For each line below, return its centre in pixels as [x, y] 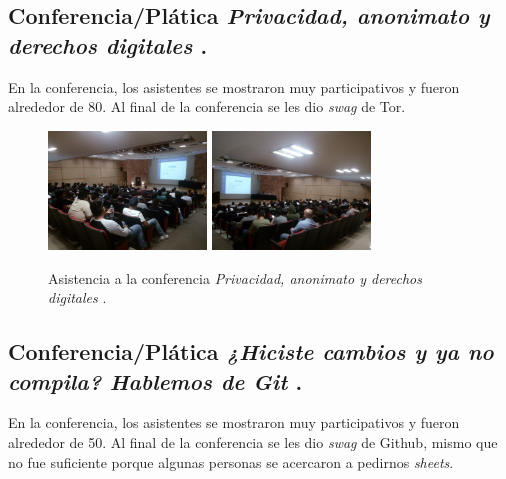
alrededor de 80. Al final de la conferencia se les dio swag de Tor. [207, 106]
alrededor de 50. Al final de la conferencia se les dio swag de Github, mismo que [253, 442]
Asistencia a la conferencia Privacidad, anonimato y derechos [235, 277]
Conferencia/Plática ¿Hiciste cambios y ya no [251, 351]
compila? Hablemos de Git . [155, 380]
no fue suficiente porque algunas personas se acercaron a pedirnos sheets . [231, 461]
